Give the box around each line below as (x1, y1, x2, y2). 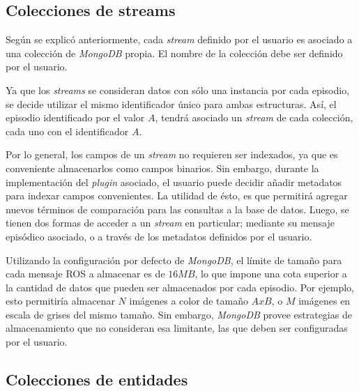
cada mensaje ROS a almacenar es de (6, 266, 165, 281)
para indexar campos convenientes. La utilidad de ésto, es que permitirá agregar (6, 188, 348, 203)
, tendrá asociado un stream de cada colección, (155, 110, 353, 125)
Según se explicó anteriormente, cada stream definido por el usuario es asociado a (6, 32, 353, 47)
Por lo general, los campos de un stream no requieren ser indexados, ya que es (6, 147, 338, 162)
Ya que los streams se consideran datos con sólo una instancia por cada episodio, (6, 82, 350, 97)
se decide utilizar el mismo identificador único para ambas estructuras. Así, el (6, 96, 337, 111)
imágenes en (298, 293, 351, 308)
